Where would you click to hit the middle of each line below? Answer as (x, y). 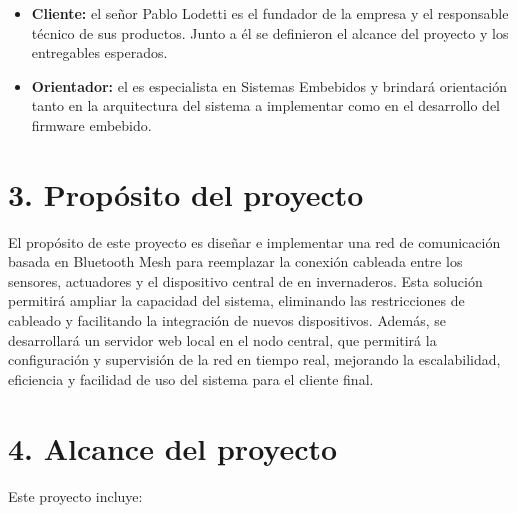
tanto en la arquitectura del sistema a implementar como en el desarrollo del (266, 105)
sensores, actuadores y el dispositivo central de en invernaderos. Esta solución (245, 280)
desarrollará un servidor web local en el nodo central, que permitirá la (222, 339)
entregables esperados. (99, 52)
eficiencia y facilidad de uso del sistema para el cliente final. (191, 378)
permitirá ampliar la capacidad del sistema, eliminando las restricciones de (236, 300)
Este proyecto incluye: (75, 495)
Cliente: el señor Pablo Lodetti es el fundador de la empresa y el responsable (270, 13)
